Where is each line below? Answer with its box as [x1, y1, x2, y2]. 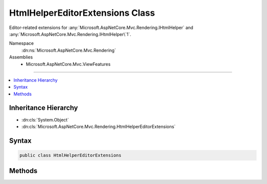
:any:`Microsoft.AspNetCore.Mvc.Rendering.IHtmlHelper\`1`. [9, 31, 132, 37]
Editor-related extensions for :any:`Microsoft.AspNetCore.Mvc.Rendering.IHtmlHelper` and [9, 25, 194, 31]
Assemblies [9, 54, 33, 60]
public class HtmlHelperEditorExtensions [19, 153, 122, 158]
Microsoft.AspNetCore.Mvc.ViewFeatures [26, 61, 111, 67]
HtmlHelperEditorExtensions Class [9, 7, 155, 18]
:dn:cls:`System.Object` [21, 117, 69, 123]
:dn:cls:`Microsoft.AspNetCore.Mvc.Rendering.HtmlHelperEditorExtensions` [21, 123, 176, 129]
